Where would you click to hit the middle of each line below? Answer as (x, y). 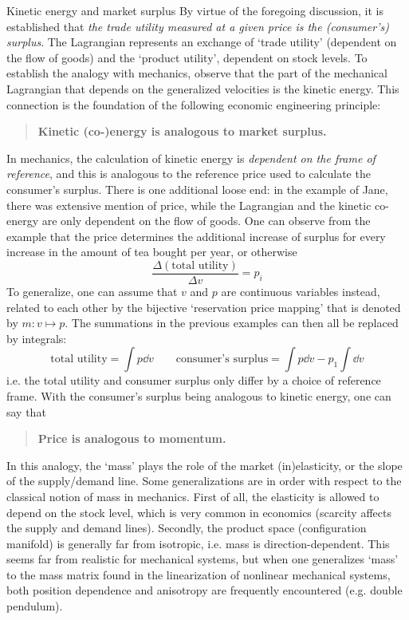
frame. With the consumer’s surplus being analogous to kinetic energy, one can (199, 395)
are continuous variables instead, (301, 291)
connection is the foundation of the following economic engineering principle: (194, 104)
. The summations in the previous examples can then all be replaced (232, 323)
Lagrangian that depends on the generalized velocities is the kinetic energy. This (203, 88)
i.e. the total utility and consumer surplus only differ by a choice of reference (194, 380)
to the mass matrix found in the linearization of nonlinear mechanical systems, (199, 574)
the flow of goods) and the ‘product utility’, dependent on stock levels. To (187, 57)
